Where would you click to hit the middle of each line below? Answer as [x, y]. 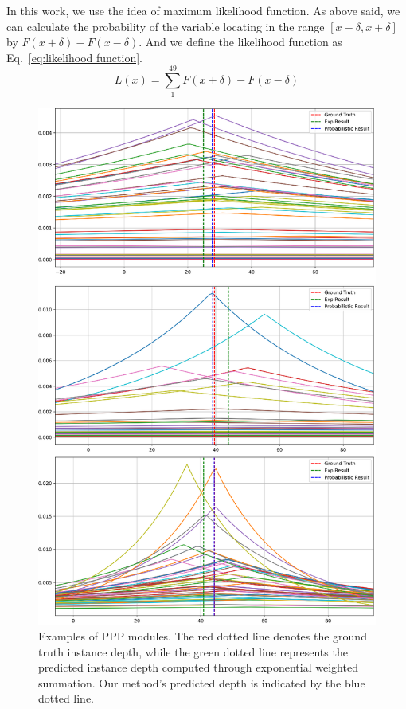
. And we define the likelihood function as [240, 42]
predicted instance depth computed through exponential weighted [198, 667]
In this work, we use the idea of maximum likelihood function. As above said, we [203, 10]
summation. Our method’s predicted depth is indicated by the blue [202, 682]
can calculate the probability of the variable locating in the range [166, 26]
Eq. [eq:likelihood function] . [75, 57]
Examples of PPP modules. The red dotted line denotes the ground [203, 636]
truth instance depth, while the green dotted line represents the [193, 651]
